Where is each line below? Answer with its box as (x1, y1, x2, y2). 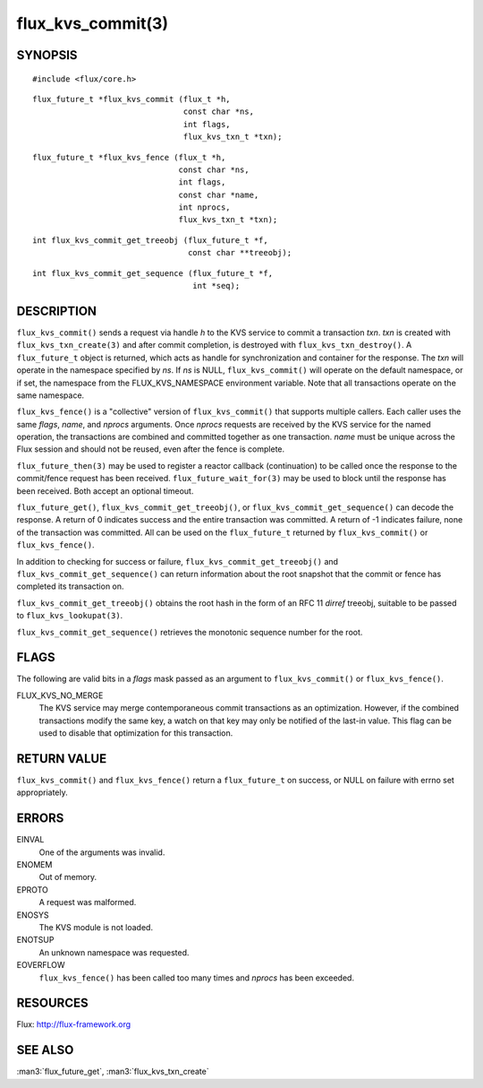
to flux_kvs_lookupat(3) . (16, 610, 123, 621)
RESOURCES (16, 996, 89, 1011)
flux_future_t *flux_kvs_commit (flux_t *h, (32, 94, 232, 104)
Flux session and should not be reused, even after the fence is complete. (16, 444, 285, 454)
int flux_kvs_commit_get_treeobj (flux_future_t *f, (32, 235, 268, 246)
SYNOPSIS (16, 47, 78, 63)
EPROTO (16, 884, 48, 895)
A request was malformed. (38, 897, 137, 908)
